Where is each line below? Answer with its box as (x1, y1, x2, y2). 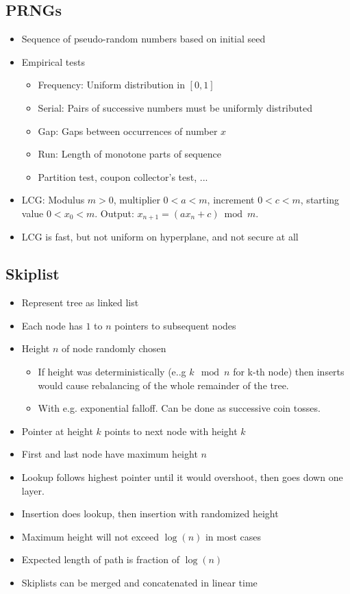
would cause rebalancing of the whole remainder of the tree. (38, 378, 289, 392)
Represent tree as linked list (21, 295, 139, 310)
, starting (300, 193, 339, 207)
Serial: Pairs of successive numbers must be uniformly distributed (38, 100, 312, 114)
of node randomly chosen (61, 341, 166, 356)
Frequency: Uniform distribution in (38, 77, 185, 92)
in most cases (205, 529, 262, 543)
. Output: (95, 206, 134, 220)
